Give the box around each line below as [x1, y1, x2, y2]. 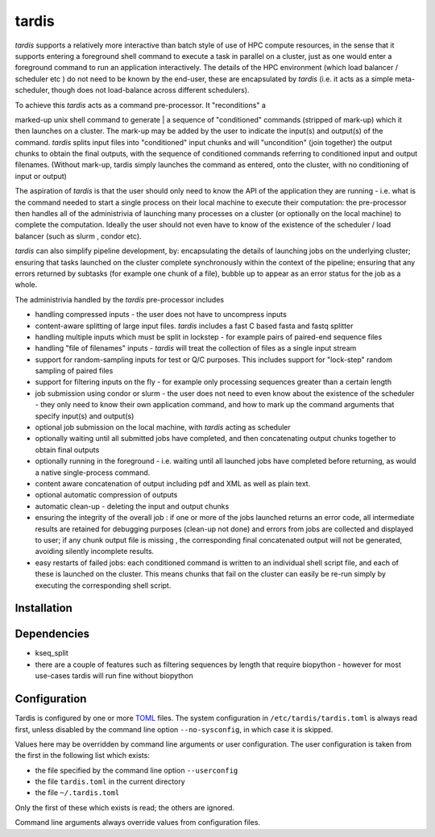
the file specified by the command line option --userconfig [35, 765, 238, 775]
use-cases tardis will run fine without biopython [35, 671, 193, 681]
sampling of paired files [35, 366, 114, 376]
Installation [14, 602, 72, 615]
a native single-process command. [35, 468, 151, 477]
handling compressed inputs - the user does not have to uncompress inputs [35, 310, 288, 319]
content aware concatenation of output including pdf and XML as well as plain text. [35, 479, 311, 488]
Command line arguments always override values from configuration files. [14, 818, 261, 827]
